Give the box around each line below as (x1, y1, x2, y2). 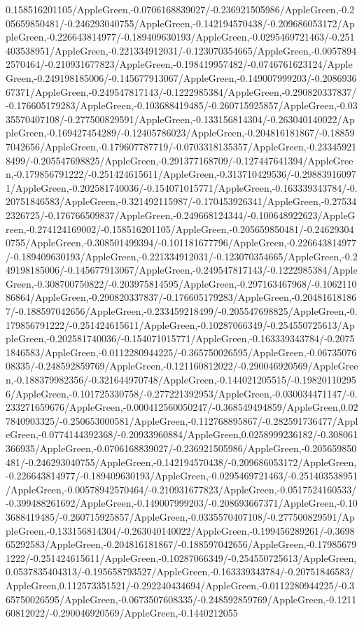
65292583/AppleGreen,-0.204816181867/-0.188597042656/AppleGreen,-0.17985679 (6, 537, 357, 552)
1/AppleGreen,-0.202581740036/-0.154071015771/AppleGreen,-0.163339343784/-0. (6, 180, 358, 195)
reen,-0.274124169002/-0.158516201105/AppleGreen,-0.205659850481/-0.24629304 (6, 221, 354, 236)
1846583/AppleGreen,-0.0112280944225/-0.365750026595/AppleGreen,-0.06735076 (6, 344, 357, 359)
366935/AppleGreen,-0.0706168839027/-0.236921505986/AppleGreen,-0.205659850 (6, 441, 357, 455)
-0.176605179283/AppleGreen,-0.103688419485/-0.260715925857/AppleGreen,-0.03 (6, 98, 358, 113)
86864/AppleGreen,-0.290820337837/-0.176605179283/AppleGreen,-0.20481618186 (6, 290, 357, 304)
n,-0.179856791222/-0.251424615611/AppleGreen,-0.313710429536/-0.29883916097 (6, 167, 356, 181)
